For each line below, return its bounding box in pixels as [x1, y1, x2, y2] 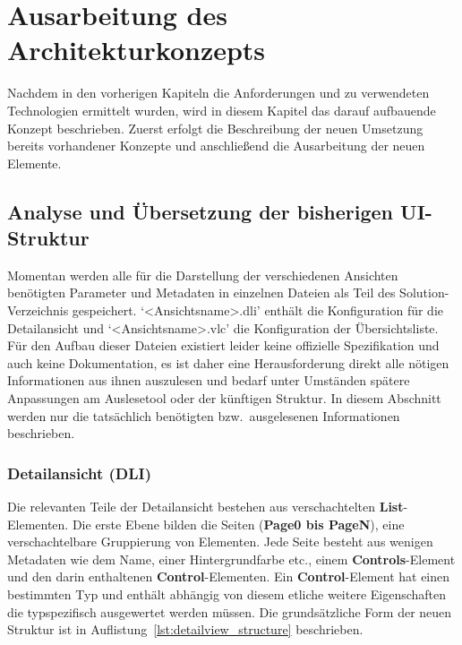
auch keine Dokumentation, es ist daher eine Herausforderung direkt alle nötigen [7, 353, 449, 372]
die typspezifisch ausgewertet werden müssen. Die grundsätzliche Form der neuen [7, 602, 452, 621]
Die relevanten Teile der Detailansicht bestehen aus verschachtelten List [7, 497, 404, 516]
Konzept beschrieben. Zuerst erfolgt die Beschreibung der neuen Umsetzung [7, 118, 423, 137]
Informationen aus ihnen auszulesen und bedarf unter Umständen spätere [7, 371, 410, 390]
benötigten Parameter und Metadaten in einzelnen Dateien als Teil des [7, 283, 396, 302]
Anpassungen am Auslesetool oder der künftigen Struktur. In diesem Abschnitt [7, 389, 441, 408]
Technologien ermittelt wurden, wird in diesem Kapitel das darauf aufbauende [7, 100, 436, 119]
